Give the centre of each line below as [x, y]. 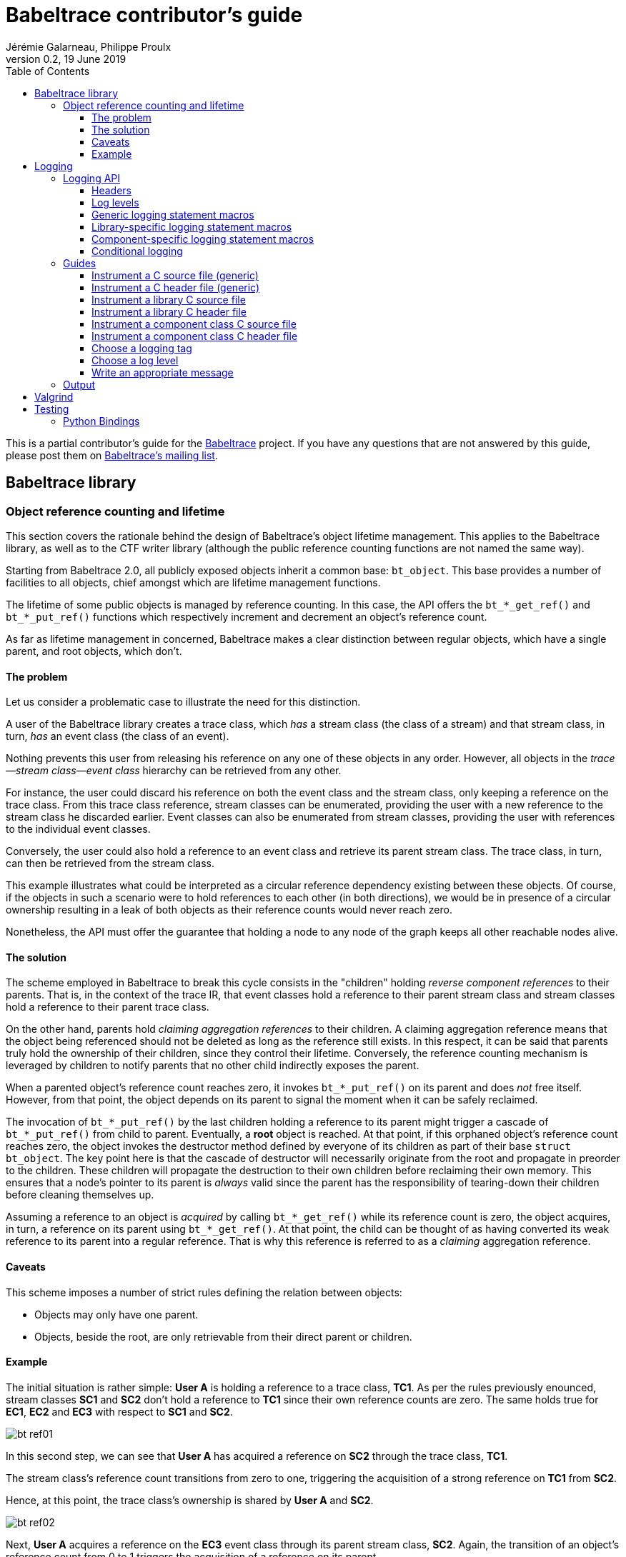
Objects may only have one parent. [116, 1314]
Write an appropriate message [163, 372]
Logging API [92, 178]
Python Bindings [101, 421]
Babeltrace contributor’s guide [154, 15]
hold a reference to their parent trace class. [108, 1007]
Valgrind [54, 396]
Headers [111, 190]
